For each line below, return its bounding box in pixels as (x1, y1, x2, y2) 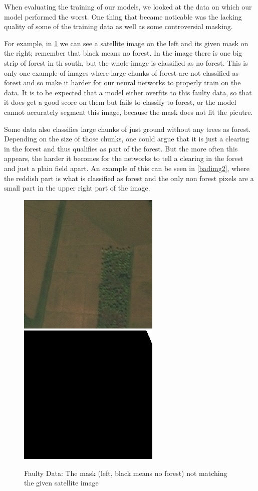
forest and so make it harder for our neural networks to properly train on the (4, 77, 241, 88)
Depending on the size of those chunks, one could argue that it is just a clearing (4, 133, 249, 144)
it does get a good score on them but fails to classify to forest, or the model (4, 97, 236, 107)
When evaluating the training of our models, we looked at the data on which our (4, 2, 252, 12)
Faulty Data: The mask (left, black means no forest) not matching (24, 467, 227, 478)
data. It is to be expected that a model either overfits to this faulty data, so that (4, 87, 252, 97)
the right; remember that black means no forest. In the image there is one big (4, 48, 242, 58)
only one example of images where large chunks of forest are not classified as (4, 67, 239, 78)
